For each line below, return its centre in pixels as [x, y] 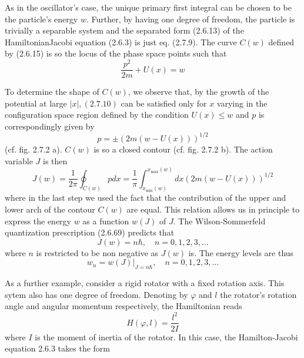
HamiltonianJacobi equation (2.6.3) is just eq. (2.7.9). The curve [121, 42]
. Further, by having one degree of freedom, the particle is [191, 19]
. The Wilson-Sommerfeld [219, 221]
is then [55, 160]
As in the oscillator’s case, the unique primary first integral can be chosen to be [148, 7]
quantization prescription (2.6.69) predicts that [90, 232]
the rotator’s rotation [258, 294]
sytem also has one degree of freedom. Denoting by [96, 294]
